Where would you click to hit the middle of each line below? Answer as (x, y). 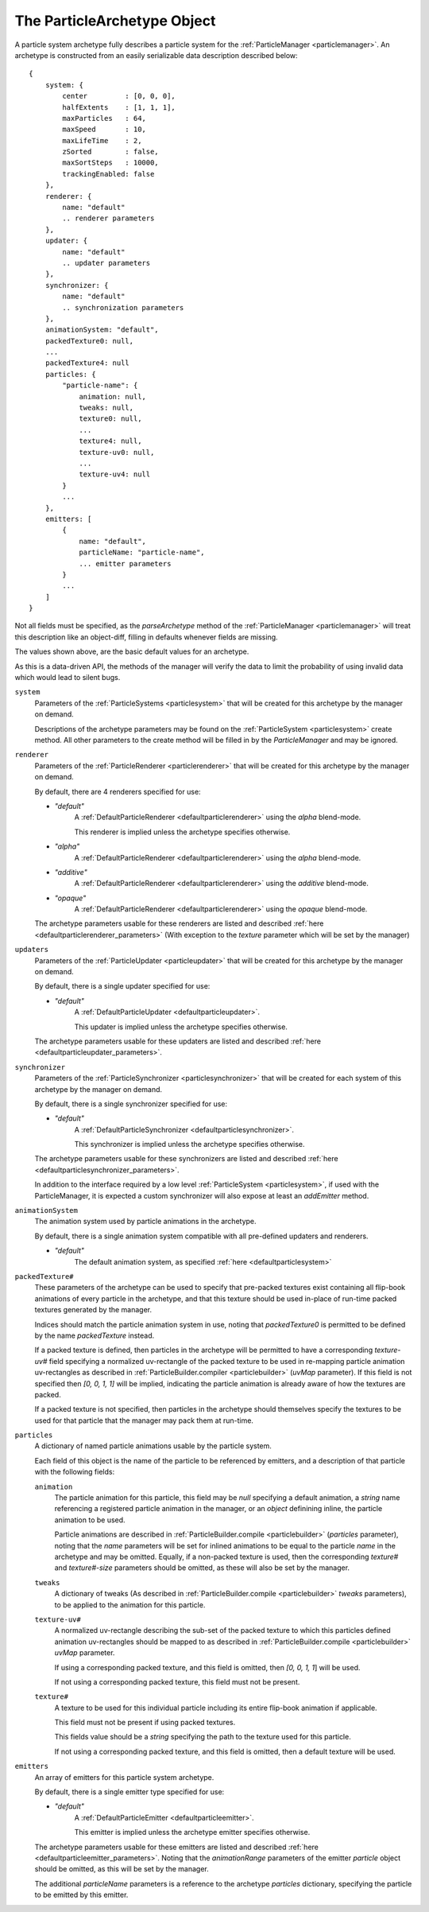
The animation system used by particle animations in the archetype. (146, 1222)
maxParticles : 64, (104, 118)
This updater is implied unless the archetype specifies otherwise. (181, 1027)
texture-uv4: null (115, 474)
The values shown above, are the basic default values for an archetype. (132, 651)
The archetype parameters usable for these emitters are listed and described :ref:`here (177, 1847)
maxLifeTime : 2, (102, 140)
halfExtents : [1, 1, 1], (119, 107)
